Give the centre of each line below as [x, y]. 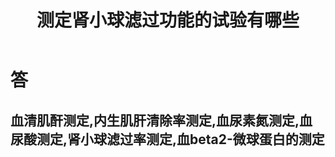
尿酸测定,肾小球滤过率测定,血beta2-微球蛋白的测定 [167, 139]
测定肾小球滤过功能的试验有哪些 [168, 20]
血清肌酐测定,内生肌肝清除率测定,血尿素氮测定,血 [161, 120]
